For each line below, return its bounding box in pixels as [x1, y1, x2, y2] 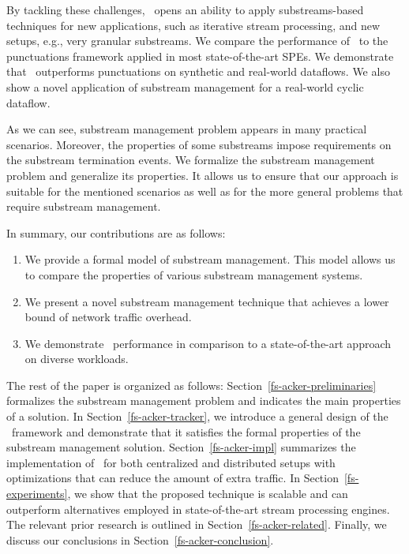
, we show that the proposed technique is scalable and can [67, 485, 348, 502]
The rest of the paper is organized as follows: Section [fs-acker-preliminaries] [6, 376, 377, 393]
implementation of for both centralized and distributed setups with [6, 454, 336, 470]
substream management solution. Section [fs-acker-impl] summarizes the [6, 439, 356, 455]
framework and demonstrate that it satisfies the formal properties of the [11, 423, 361, 440]
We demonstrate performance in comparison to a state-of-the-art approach [24, 335, 392, 351]
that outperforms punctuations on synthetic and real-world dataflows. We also [6, 63, 390, 80]
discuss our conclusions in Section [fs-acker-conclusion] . [6, 531, 274, 548]
